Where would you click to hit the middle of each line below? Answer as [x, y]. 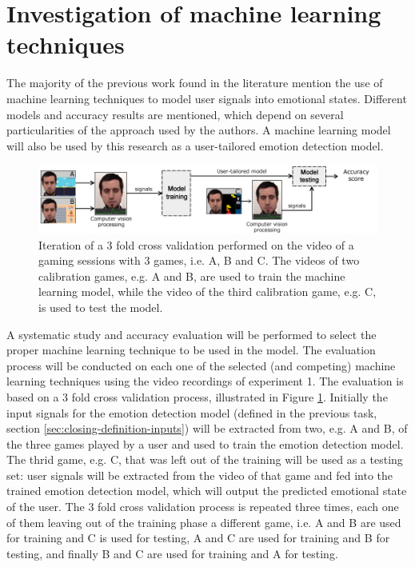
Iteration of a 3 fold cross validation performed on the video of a [196, 244]
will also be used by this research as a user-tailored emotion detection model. [195, 145]
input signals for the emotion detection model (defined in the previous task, [192, 412]
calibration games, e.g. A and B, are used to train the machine [192, 276]
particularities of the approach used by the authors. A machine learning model [199, 130]
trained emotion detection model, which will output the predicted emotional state [207, 491]
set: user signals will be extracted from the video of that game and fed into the [200, 475]
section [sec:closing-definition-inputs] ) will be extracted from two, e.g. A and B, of [207, 428]
